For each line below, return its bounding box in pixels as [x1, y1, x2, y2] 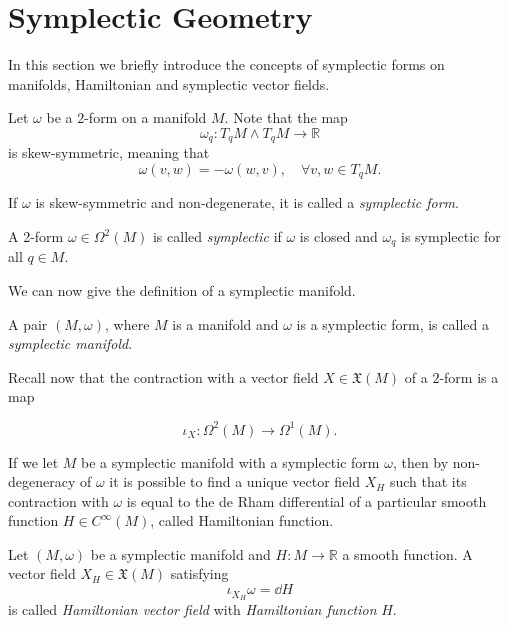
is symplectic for [400, 226, 501, 246]
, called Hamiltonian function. [150, 510, 334, 531]
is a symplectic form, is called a [296, 313, 489, 334]
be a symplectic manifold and [90, 543, 271, 564]
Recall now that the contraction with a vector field [8, 366, 319, 387]
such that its [389, 471, 467, 492]
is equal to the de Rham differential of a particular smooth [126, 490, 487, 511]
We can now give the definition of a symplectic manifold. [8, 280, 356, 301]
